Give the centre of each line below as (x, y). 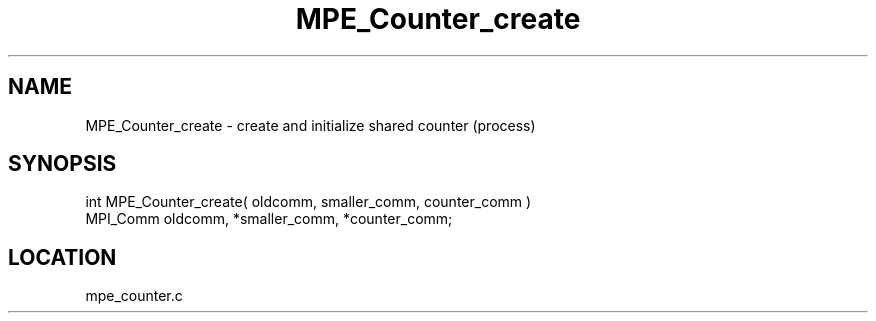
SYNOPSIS (62, 164)
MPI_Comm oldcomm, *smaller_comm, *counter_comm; (269, 219)
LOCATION (62, 257)
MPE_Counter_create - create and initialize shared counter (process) (310, 125)
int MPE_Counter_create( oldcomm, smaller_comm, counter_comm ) (308, 202)
